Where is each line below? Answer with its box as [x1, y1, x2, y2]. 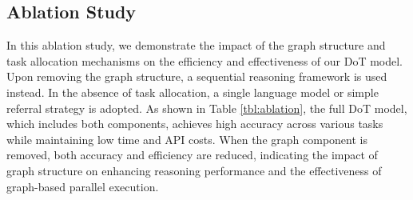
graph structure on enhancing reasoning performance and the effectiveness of [6, 162, 382, 178]
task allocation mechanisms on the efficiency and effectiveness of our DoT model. [6, 52, 403, 69]
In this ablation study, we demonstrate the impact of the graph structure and [6, 37, 386, 54]
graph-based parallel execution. [6, 178, 159, 194]
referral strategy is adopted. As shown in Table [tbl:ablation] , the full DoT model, [6, 99, 407, 116]
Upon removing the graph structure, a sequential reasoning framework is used [6, 68, 387, 85]
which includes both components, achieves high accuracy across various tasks [6, 115, 383, 132]
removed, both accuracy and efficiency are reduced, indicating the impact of [6, 146, 378, 163]
